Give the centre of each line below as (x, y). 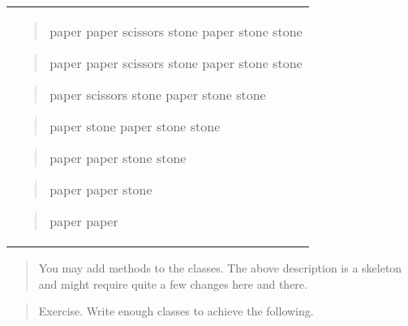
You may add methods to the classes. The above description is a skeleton (220, 268)
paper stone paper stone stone (135, 126)
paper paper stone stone (118, 158)
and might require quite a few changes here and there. (173, 283)
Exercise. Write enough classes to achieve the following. (176, 311)
